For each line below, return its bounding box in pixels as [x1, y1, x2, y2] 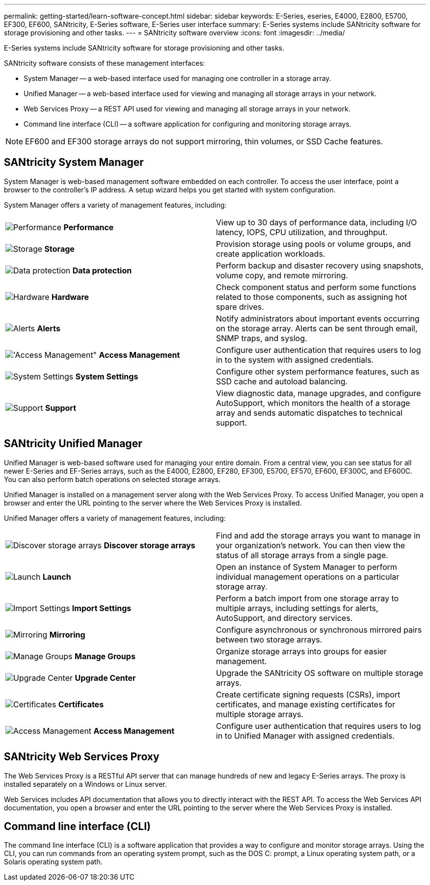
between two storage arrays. [216, 634, 322, 644]
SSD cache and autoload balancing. [216, 376, 348, 386]
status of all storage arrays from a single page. [216, 550, 388, 560]
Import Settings [72, 603, 132, 613]
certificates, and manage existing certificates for [216, 699, 395, 709]
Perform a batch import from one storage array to [216, 593, 399, 603]
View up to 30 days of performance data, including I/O [216, 217, 417, 227]
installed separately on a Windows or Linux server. [4, 779, 167, 788]
